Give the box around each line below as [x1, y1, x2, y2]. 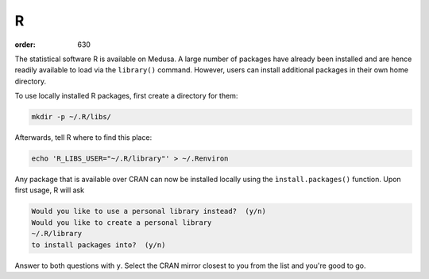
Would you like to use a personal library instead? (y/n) [31, 207, 266, 216]
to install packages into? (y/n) [31, 240, 166, 250]
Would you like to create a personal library [31, 218, 212, 227]
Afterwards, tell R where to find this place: [14, 133, 153, 142]
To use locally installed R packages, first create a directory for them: [14, 91, 238, 101]
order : [14, 40, 36, 49]
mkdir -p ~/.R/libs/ [31, 112, 111, 122]
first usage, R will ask [14, 185, 85, 195]
